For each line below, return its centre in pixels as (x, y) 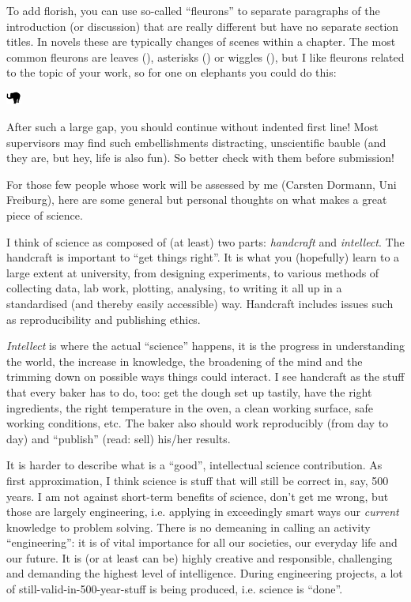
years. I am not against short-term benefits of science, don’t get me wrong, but (198, 496)
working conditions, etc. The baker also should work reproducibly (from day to (198, 423)
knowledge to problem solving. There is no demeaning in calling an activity (189, 527)
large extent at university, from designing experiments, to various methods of (193, 272)
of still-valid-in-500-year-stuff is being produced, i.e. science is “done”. (175, 589)
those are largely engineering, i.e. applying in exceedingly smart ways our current (203, 512)
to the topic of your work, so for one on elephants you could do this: (172, 72)
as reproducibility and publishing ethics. (104, 319)
